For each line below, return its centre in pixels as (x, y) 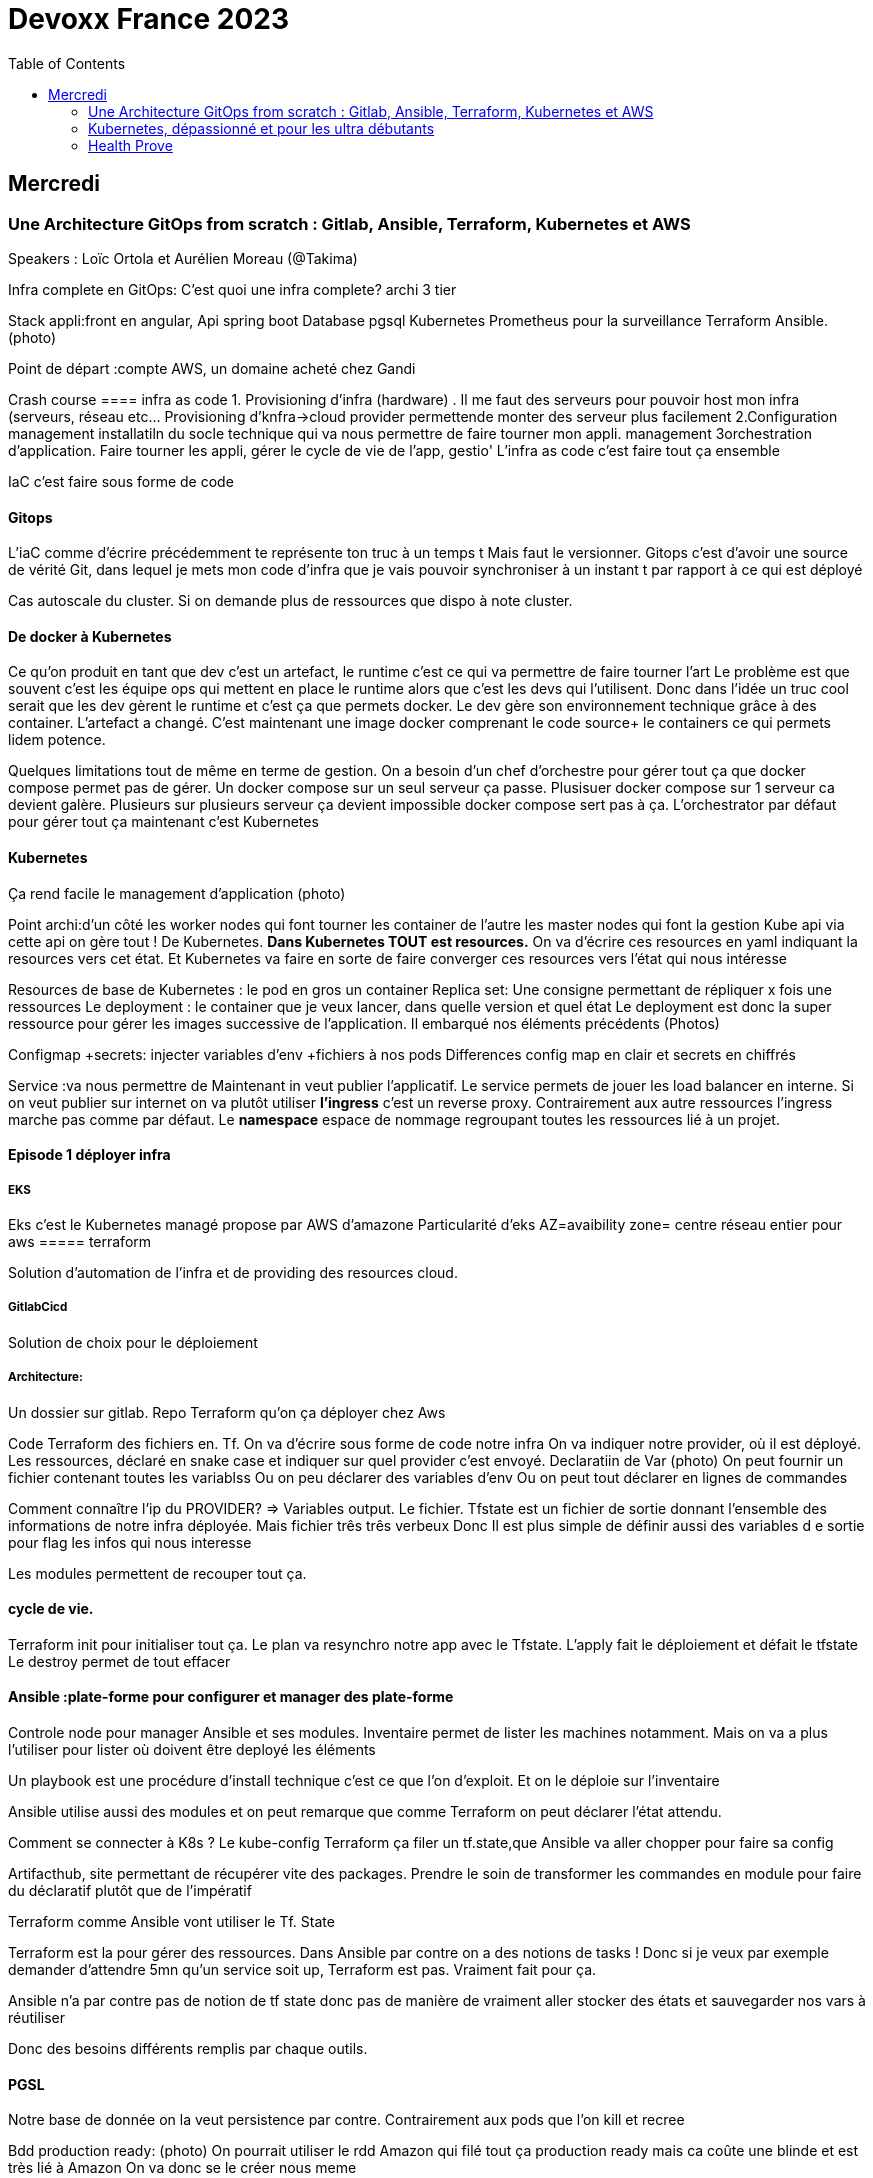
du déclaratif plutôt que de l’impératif (130, 1891)
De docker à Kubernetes (90, 636)
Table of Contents (67, 63)
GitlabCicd (38, 1307)
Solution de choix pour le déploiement (133, 1342)
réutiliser (37, 2018)
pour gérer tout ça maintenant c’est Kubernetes (163, 822)
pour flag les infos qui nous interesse (130, 1542)
